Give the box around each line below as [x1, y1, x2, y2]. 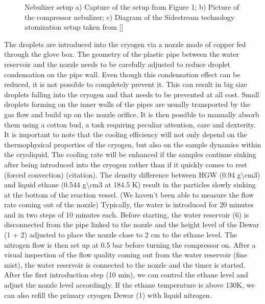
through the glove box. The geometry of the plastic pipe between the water [4, 49, 239, 59]
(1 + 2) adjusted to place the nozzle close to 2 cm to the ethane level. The [4, 229, 237, 240]
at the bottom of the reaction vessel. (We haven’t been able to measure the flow [4, 189, 254, 200]
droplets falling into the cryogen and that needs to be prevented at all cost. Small [4, 89, 259, 99]
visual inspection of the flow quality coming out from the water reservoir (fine [4, 249, 248, 260]
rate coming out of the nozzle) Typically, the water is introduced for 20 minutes [4, 199, 254, 210]
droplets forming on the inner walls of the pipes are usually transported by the [4, 99, 251, 110]
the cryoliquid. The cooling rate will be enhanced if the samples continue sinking [4, 149, 256, 160]
